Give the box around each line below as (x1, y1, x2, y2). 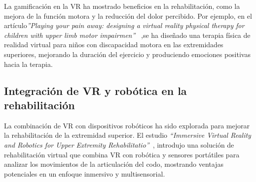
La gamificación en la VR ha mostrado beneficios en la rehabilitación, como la (4, 1, 240, 11)
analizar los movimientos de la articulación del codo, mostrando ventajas (4, 159, 223, 169)
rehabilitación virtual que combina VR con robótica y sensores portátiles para (4, 149, 240, 159)
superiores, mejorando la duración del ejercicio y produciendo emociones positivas (4, 49, 251, 59)
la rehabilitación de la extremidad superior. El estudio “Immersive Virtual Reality (4, 130, 251, 140)
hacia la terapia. (4, 59, 53, 69)
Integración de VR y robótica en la (4, 83, 187, 98)
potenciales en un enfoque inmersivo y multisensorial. (4, 168, 165, 179)
